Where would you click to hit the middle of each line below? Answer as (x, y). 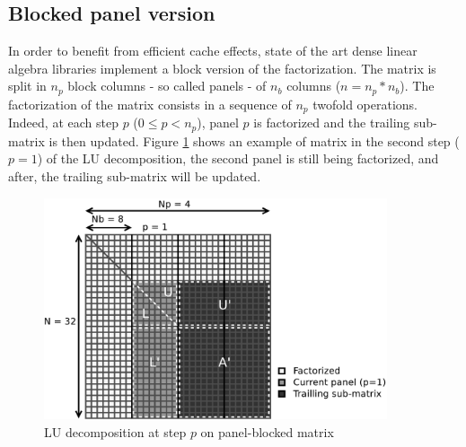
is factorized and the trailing (332, 123)
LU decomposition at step (115, 431)
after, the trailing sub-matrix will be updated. (135, 175)
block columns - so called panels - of (167, 86)
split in (27, 86)
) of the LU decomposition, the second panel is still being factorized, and (238, 158)
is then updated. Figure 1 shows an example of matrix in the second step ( (254, 140)
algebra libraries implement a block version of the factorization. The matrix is (222, 68)
